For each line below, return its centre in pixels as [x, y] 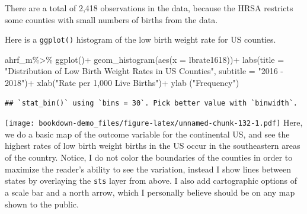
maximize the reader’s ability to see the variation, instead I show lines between [148, 169]
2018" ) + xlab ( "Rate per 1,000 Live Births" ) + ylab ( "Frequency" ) [122, 83]
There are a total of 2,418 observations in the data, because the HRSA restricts [149, 8]
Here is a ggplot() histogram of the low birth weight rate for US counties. [140, 39]
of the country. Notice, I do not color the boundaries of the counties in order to [149, 157]
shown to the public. [42, 204]
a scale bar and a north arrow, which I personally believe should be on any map [150, 192]
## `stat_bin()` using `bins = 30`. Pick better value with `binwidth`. [151, 103]
